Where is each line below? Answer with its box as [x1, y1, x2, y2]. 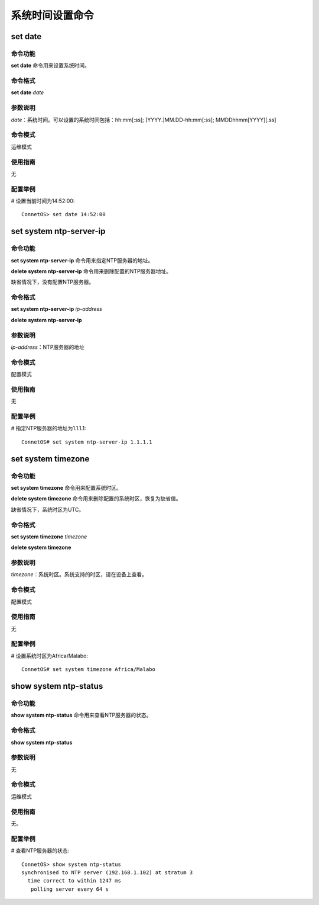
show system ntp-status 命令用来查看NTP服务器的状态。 [11, 711, 152, 719]
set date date [11, 89, 44, 96]
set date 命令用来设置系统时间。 [11, 62, 90, 69]
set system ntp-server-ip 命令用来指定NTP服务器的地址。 [11, 256, 154, 264]
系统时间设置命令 [11, 9, 95, 22]
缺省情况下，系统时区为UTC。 [11, 506, 84, 513]
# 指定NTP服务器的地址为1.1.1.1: [11, 425, 86, 432]
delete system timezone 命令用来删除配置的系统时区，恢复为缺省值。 [11, 495, 181, 502]
